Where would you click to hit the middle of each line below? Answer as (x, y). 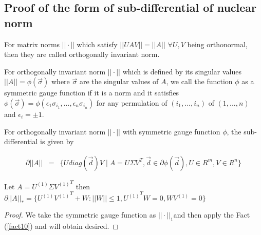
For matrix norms (32, 44)
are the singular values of (119, 81)
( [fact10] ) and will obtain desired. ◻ (61, 226)
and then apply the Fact (212, 215)
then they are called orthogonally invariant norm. (82, 54)
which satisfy (97, 44)
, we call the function (199, 81)
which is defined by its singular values (182, 71)
